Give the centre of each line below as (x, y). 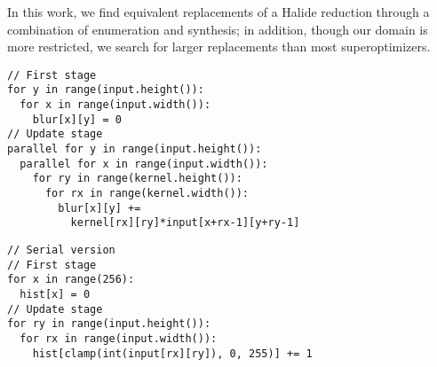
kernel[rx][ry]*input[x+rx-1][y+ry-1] (185, 223)
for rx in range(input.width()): (119, 338)
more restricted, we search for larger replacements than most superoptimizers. (219, 47)
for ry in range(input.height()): (109, 324)
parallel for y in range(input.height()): (135, 149)
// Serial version (61, 250)
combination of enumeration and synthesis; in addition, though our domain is (218, 29)
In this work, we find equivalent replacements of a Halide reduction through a (218, 12)
